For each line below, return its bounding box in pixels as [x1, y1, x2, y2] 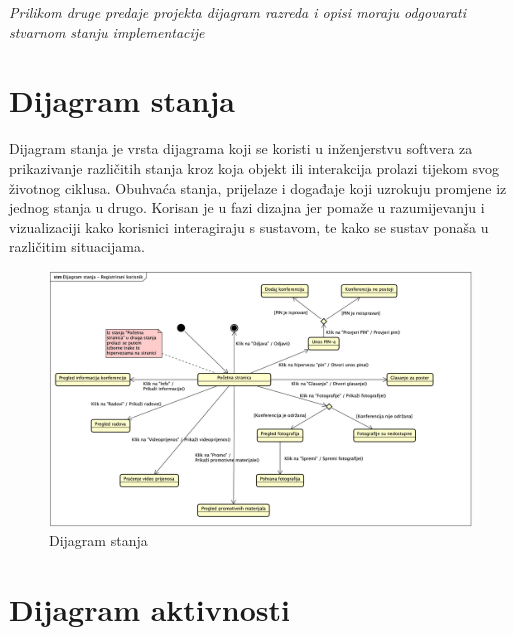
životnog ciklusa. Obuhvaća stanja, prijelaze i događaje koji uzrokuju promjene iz [9, 177, 507, 198]
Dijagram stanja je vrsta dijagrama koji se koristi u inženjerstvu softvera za [9, 138, 473, 159]
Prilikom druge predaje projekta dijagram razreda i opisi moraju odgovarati [9, 2, 467, 22]
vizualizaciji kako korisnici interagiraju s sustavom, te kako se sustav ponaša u [9, 216, 489, 237]
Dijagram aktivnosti [9, 589, 290, 630]
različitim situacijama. [9, 236, 145, 257]
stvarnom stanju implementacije [9, 21, 205, 42]
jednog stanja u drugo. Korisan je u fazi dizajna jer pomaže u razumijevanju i [9, 197, 485, 218]
